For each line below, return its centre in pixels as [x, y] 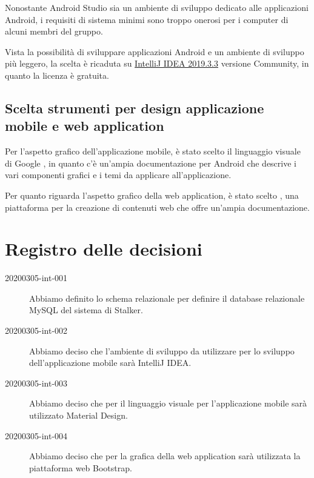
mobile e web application [85, 126]
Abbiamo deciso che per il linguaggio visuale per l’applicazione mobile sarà [168, 403]
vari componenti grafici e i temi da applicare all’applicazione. [118, 175]
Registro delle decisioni [104, 249]
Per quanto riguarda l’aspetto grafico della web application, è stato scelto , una [152, 195]
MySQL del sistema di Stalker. [86, 310]
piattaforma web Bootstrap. [81, 467]
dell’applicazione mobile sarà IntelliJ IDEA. [110, 363]
